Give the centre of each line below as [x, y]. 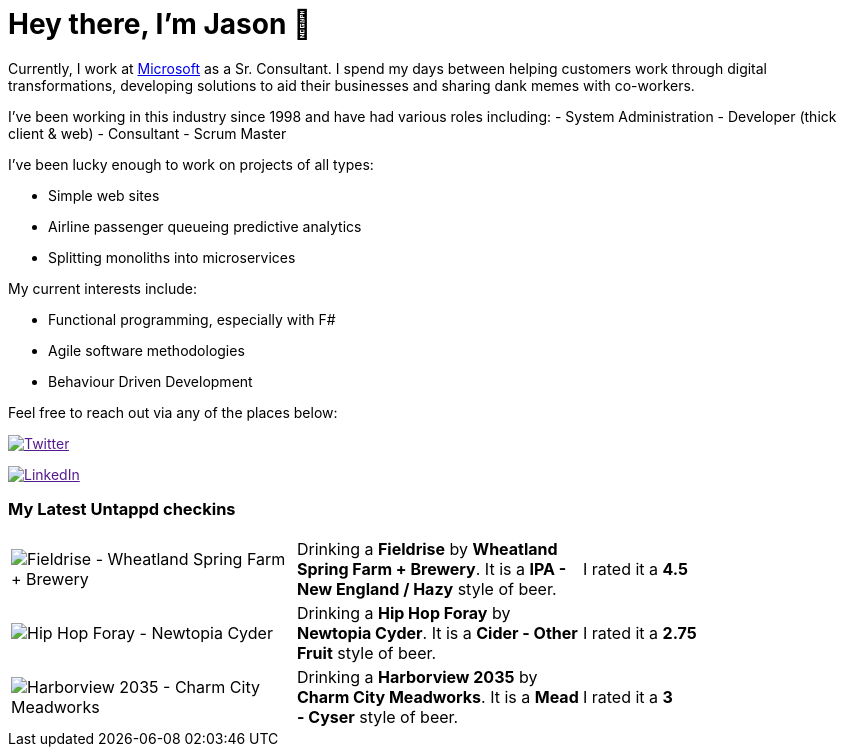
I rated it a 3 [627, 696]
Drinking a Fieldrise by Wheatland [427, 548]
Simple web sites [104, 195]
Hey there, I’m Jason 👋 [160, 24]
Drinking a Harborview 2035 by [417, 676]
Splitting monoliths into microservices [172, 257]
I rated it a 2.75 [639, 632]
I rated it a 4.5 [635, 568]
